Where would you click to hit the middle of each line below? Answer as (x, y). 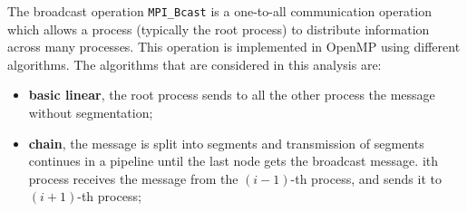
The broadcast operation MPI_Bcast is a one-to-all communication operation (220, 11)
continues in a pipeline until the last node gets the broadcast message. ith (233, 161)
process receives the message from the (133, 178)
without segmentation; (91, 113)
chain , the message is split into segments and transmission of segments (226, 143)
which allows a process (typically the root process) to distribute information (219, 29)
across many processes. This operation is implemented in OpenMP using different (234, 47)
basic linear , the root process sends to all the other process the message (232, 95)
